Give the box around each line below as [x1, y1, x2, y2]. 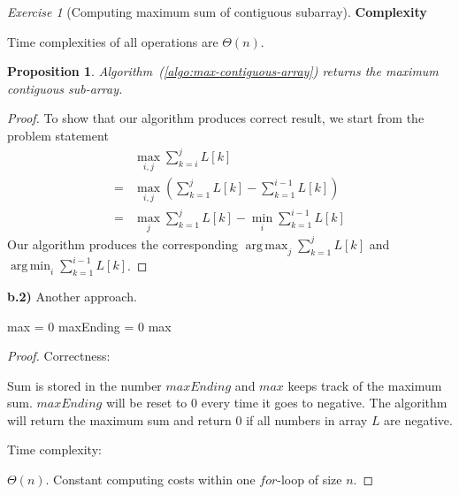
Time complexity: [7, 440, 102, 459]
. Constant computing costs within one [45, 470, 256, 489]
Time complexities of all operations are [7, 32, 218, 50]
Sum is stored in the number [7, 376, 162, 394]
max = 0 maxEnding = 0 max [7, 316, 172, 335]
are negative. [384, 410, 453, 429]
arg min [10, 260, 51, 273]
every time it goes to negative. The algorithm [201, 393, 448, 412]
